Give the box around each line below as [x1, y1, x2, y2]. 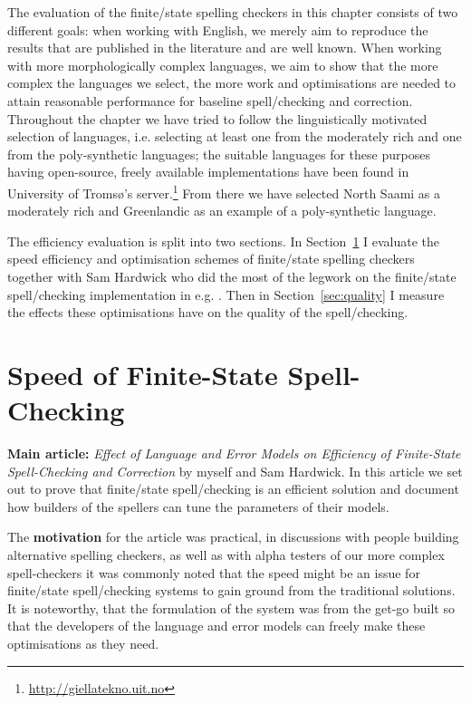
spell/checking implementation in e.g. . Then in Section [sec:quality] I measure [7, 284, 445, 304]
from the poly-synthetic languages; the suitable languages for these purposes [7, 144, 430, 163]
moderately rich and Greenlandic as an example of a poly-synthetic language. [7, 201, 437, 220]
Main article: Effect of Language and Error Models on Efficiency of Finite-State [7, 444, 461, 463]
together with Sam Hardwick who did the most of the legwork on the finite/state [7, 266, 457, 285]
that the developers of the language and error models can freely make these [7, 616, 426, 635]
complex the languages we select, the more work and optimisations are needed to [7, 73, 457, 92]
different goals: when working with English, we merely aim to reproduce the [7, 20, 428, 39]
